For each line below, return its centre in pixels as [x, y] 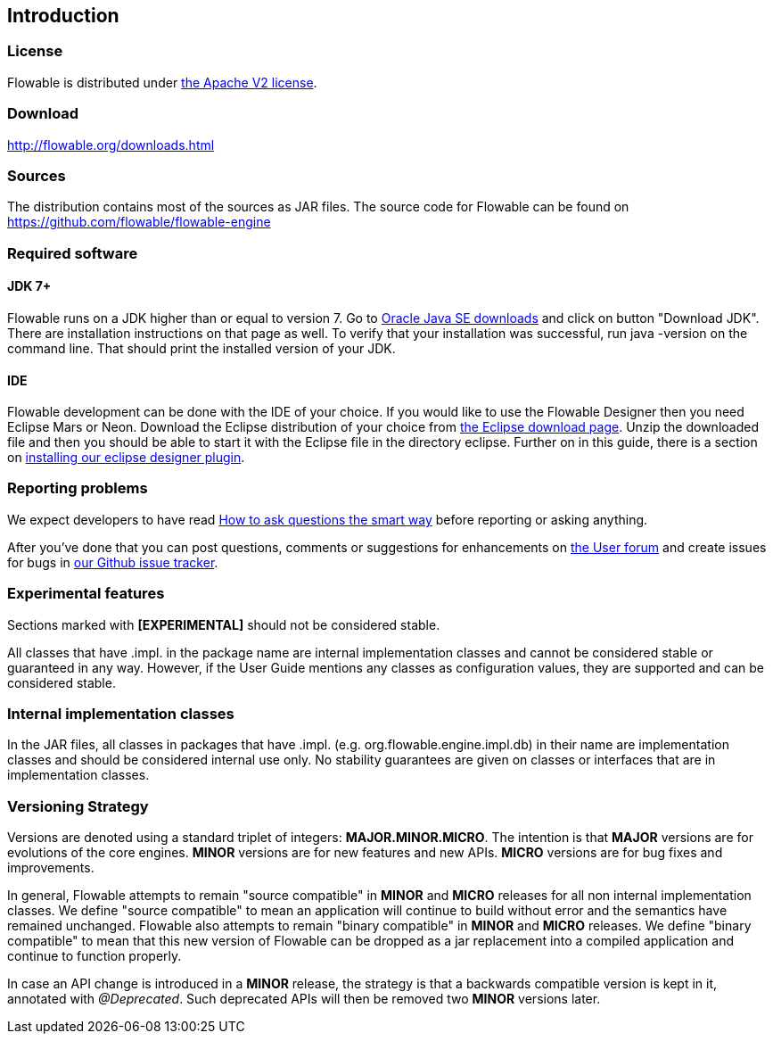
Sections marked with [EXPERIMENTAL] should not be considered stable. [224, 624]
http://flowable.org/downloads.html [111, 145]
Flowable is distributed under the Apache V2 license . [162, 82]
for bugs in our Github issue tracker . [113, 562]
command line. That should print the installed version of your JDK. [201, 348]
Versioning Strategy [78, 806]
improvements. [51, 868]
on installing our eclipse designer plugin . [126, 458]
